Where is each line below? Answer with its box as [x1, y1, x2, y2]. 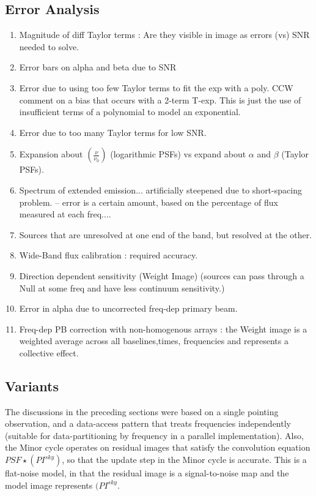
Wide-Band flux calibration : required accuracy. [19, 249, 198, 261]
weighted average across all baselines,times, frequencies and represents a [19, 334, 288, 347]
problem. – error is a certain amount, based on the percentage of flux [19, 195, 278, 208]
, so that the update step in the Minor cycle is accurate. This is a [62, 453, 307, 466]
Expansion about [19, 148, 83, 160]
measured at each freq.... [19, 208, 111, 220]
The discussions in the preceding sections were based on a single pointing [5, 405, 279, 418]
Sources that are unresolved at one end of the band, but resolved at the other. [19, 228, 312, 241]
